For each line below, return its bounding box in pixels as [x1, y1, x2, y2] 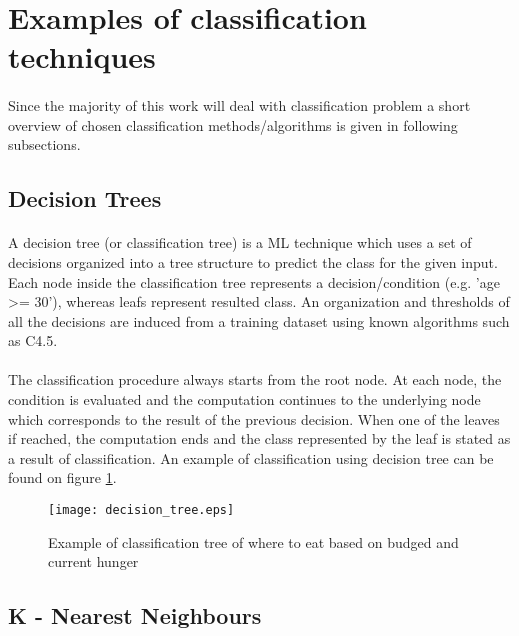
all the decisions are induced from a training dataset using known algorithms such [8, 310, 510, 331]
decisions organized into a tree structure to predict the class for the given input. [8, 251, 498, 272]
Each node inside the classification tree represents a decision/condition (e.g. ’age [8, 271, 500, 292]
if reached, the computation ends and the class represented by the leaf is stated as [8, 428, 511, 449]
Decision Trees [8, 183, 162, 214]
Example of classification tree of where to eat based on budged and [48, 531, 459, 552]
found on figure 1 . [8, 467, 117, 488]
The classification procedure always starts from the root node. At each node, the [8, 369, 502, 390]
